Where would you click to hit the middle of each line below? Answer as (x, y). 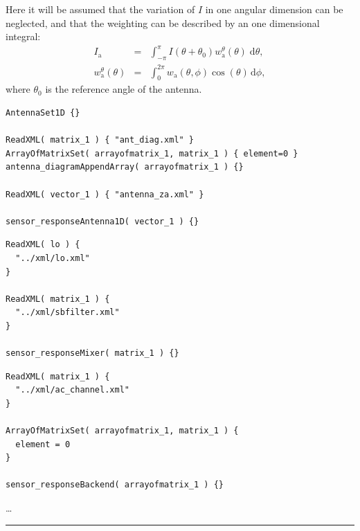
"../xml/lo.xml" (53, 258)
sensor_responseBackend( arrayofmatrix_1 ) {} (115, 485)
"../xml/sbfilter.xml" (67, 313)
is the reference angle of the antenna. (124, 89)
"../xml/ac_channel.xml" (72, 390)
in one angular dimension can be (274, 9)
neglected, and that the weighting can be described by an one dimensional (163, 22)
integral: (23, 36)
